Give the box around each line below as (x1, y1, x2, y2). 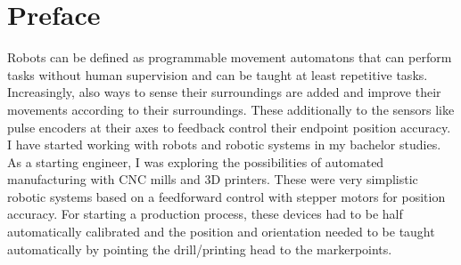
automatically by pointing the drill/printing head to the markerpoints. (7, 239, 392, 258)
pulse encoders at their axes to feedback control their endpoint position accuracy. (7, 117, 451, 136)
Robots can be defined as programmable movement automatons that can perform (7, 48, 452, 67)
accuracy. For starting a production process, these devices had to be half (7, 205, 403, 223)
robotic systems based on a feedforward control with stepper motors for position (7, 187, 446, 205)
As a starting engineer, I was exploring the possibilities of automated (7, 152, 384, 171)
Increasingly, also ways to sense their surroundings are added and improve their (7, 83, 441, 101)
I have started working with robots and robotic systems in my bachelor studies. (7, 135, 441, 154)
